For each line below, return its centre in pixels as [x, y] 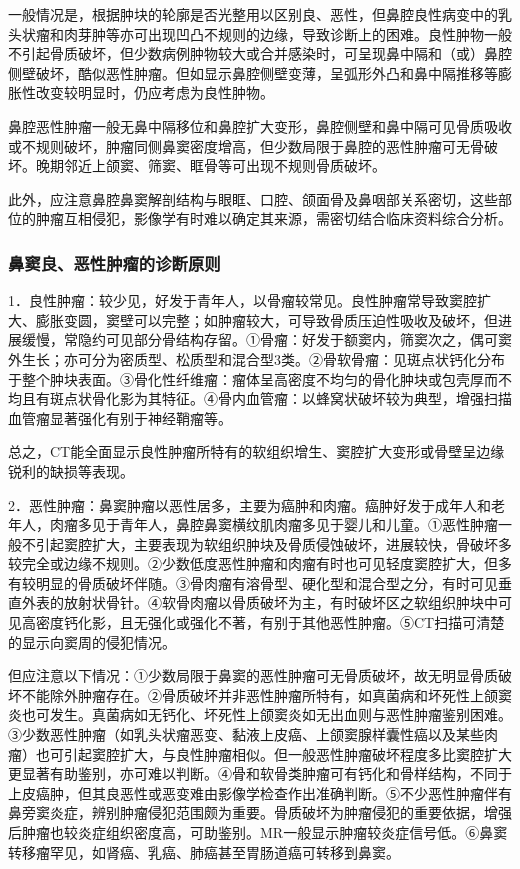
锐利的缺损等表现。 [71, 470]
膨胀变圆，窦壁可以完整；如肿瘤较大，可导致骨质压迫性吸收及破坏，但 [266, 319]
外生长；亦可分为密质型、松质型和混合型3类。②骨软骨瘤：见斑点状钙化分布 [256, 358]
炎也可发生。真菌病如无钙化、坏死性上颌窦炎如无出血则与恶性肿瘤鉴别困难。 [260, 714]
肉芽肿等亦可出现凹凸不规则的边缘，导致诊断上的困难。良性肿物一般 [287, 33]
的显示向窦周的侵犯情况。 [92, 641]
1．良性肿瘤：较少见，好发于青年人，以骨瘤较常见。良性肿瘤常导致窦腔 [242, 300]
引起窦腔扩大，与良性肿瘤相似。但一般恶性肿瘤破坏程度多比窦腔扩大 [287, 753]
